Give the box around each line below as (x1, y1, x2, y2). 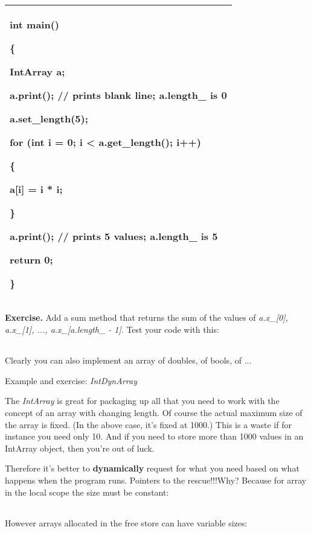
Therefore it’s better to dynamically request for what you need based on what (5, 462, 300, 475)
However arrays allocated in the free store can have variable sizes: (5, 517, 248, 529)
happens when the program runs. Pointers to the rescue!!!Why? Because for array (5, 473, 307, 486)
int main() (10, 17, 60, 31)
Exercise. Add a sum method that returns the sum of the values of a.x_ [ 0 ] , (5, 311, 288, 323)
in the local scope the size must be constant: (5, 485, 169, 498)
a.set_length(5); (10, 112, 88, 125)
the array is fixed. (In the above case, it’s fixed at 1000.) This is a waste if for (5, 418, 292, 430)
